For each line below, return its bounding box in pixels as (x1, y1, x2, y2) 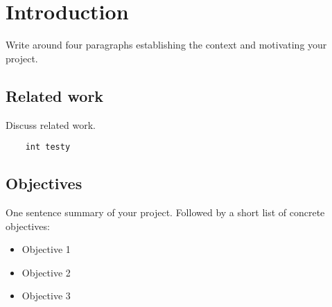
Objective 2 (21, 265, 71, 279)
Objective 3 (21, 288, 71, 303)
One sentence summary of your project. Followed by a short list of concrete (6, 204, 325, 219)
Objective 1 (21, 242, 71, 256)
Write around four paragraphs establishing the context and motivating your (6, 37, 327, 52)
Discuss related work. (6, 117, 96, 132)
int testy (25, 142, 71, 152)
